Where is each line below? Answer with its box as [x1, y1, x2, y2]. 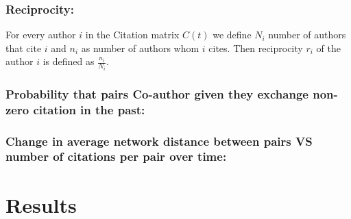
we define [213, 27, 252, 42]
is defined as [43, 54, 95, 68]
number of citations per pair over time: [5, 148, 227, 165]
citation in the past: [33, 101, 145, 118]
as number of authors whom [81, 40, 199, 55]
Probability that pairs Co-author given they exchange [5, 85, 308, 102]
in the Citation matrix [85, 27, 180, 42]
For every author [5, 27, 76, 42]
